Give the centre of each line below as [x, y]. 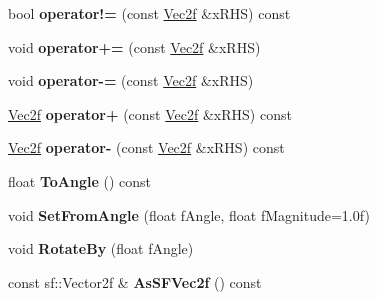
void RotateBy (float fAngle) [101, 248]
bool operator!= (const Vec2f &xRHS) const [149, 13]
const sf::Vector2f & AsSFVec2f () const [135, 281]
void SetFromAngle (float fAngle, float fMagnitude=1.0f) [189, 214]
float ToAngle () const [80, 180]
